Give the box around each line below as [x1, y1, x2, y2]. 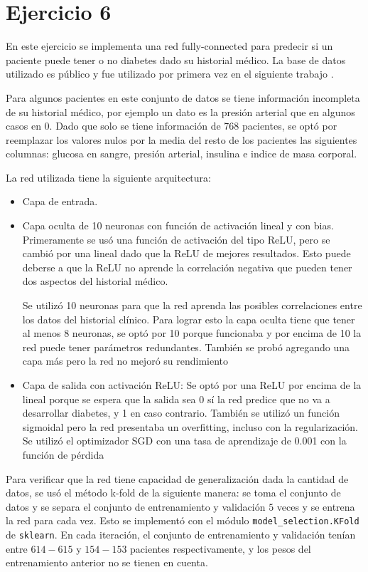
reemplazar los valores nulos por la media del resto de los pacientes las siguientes [6, 132, 357, 147]
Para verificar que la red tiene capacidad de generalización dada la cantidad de [6, 471, 349, 486]
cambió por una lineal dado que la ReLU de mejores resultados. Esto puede [22, 246, 351, 261]
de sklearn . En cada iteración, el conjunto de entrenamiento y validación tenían [6, 527, 356, 541]
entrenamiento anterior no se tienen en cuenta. [6, 555, 208, 570]
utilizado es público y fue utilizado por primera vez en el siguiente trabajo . [6, 66, 334, 81]
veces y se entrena [276, 499, 355, 514]
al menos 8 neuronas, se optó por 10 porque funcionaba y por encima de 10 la [22, 326, 362, 340]
